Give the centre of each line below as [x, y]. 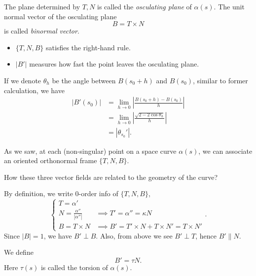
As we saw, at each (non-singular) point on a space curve [90, 151]
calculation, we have [34, 90]
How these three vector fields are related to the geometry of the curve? [111, 177]
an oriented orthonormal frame [51, 160]
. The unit [229, 6]
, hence [206, 235]
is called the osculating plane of [145, 6]
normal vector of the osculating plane [60, 16]
